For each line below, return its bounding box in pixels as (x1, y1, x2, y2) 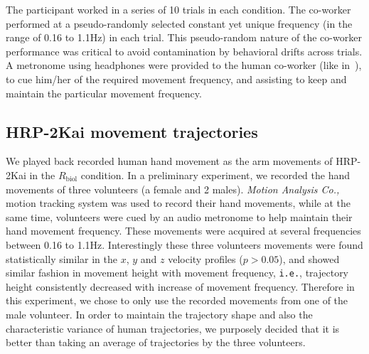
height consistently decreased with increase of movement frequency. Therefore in (6, 279, 355, 294)
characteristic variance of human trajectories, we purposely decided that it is (6, 321, 340, 336)
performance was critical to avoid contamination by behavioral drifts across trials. (6, 43, 363, 58)
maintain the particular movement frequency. (6, 85, 202, 100)
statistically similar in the (6, 251, 117, 266)
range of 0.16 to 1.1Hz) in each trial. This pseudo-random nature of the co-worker (6, 30, 362, 45)
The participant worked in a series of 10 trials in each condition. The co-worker (6, 2, 351, 16)
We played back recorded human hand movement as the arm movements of (6, 154, 333, 168)
